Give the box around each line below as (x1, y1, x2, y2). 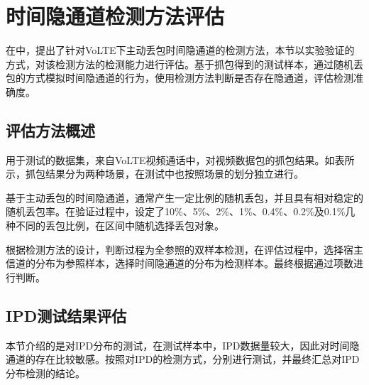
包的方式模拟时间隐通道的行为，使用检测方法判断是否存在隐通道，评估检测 (6, 70, 353, 85)
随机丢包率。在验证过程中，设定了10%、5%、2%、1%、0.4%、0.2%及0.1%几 (6, 204, 356, 219)
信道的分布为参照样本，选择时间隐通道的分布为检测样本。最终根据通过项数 (6, 256, 353, 271)
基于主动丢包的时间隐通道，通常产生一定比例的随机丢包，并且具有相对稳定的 (6, 190, 363, 205)
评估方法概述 (6, 119, 95, 141)
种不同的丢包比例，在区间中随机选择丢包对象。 (6, 218, 224, 233)
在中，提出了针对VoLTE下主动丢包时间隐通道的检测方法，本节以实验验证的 (6, 43, 355, 58)
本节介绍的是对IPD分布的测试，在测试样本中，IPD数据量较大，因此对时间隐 (6, 337, 360, 352)
